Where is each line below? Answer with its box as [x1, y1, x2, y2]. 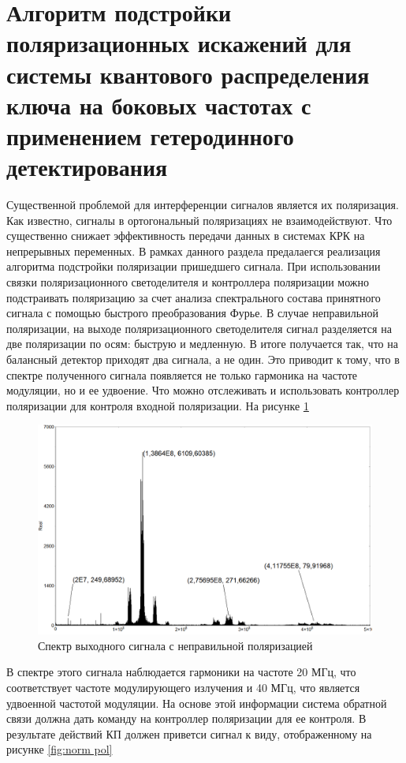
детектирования [6, 151, 168, 183]
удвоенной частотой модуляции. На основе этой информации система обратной [6, 694, 387, 711]
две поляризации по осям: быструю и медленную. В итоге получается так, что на [6, 335, 398, 352]
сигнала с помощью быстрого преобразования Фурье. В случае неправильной [6, 305, 379, 321]
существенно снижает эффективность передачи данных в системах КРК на [6, 227, 365, 244]
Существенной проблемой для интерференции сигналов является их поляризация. [6, 196, 399, 213]
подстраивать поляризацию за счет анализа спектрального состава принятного [6, 289, 381, 305]
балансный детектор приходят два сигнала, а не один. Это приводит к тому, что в [6, 351, 400, 367]
